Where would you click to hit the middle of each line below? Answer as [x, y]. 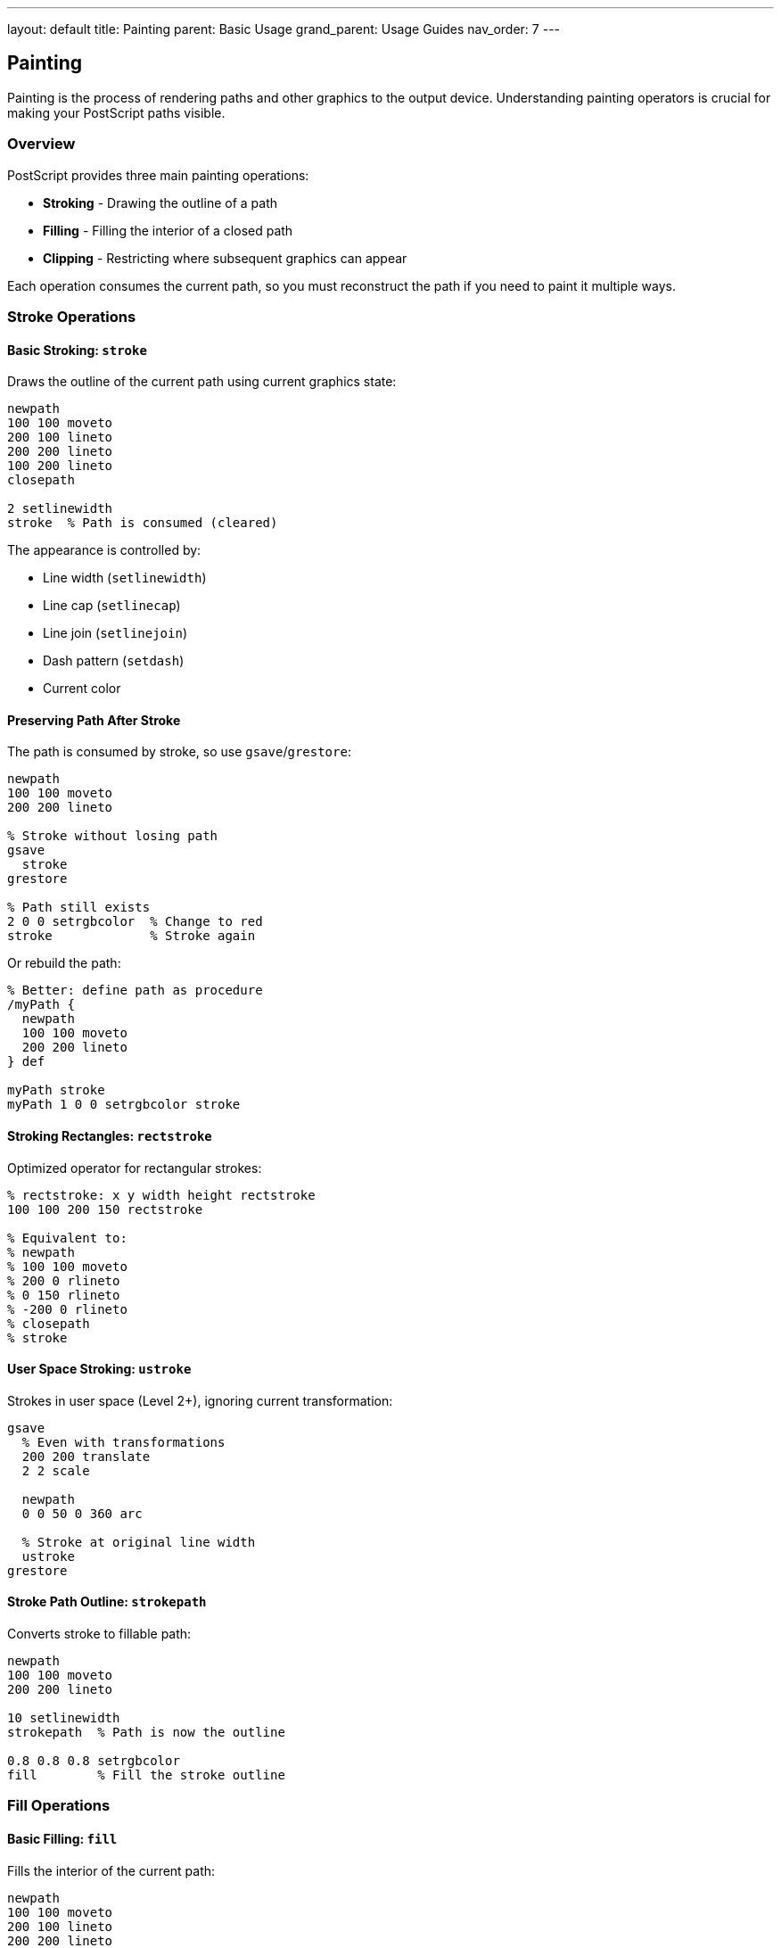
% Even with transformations [123, 1442]
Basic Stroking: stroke [77, 350]
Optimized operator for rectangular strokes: [135, 1168]
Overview [41, 144]
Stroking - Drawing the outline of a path [160, 202]
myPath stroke [56, 1090]
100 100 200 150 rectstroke [105, 1209]
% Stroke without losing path [113, 836]
